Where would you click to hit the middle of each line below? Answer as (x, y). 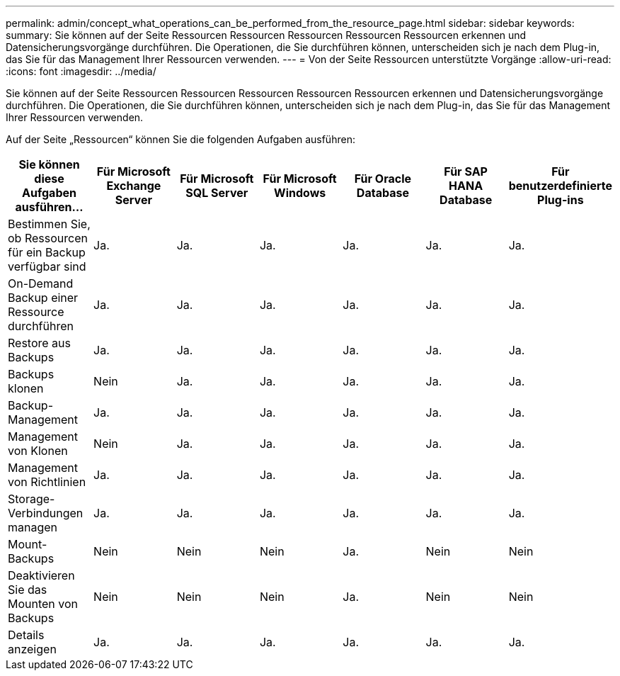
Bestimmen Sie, (49, 224)
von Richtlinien (47, 482)
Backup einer (43, 298)
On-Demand (41, 283)
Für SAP (466, 171)
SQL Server (217, 193)
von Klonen (38, 451)
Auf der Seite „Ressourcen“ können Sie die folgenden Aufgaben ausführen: (180, 139)
